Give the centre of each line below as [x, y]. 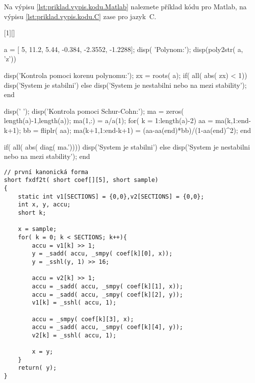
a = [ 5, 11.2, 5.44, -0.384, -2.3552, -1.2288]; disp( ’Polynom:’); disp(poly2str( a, [124, 49]
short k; [32, 213]
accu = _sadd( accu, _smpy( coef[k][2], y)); [108, 294]
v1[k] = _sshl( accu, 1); [74, 303]
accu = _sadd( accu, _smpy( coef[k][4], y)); [108, 327]
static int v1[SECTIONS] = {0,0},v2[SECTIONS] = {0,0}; [111, 196]
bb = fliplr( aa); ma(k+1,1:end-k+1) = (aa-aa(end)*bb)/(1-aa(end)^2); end [137, 130]
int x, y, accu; [44, 205]
